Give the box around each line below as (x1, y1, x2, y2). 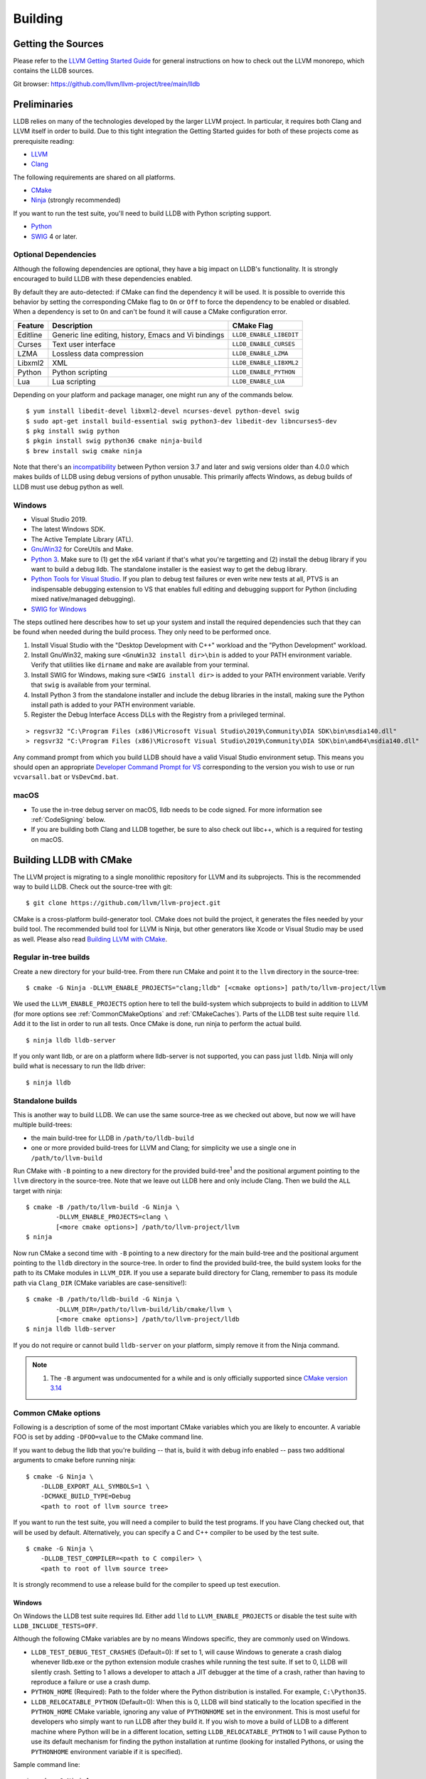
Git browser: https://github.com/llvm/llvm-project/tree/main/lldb (13, 79, 201, 88)
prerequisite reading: (13, 137, 75, 145)
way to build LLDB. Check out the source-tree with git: (13, 882, 173, 891)
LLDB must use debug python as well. (13, 482, 124, 491)
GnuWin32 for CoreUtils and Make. (31, 545, 134, 554)
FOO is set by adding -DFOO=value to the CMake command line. (13, 1432, 204, 1441)
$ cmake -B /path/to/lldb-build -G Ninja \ (26, 1295, 180, 1304)
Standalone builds (13, 1096, 78, 1106)
